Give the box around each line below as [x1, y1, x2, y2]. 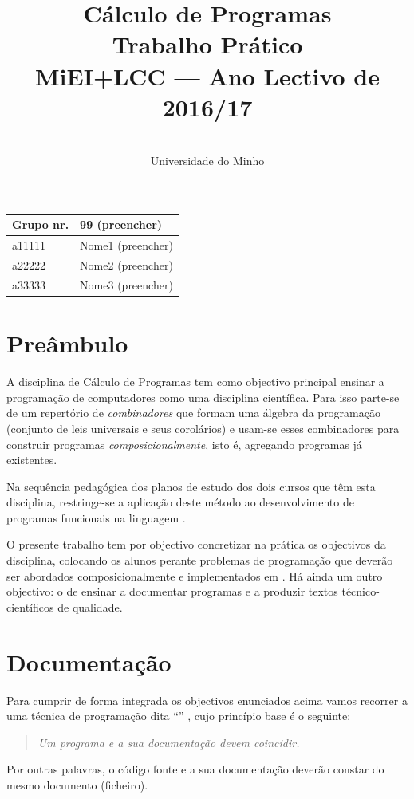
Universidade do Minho [150, 152, 265, 169]
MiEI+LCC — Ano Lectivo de [35, 59, 380, 92]
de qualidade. [57, 598, 123, 615]
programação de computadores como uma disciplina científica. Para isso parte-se [6, 388, 400, 405]
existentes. [6, 451, 57, 468]
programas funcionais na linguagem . [6, 509, 186, 525]
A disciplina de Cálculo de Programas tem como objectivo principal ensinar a [6, 373, 384, 390]
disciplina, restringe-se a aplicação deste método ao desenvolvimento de [6, 494, 354, 510]
